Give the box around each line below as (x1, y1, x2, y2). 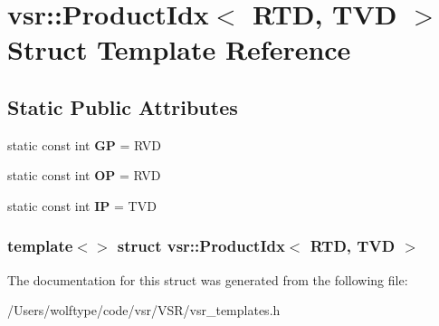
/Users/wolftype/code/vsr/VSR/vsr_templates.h (7, 301, 281, 320)
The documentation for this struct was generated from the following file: (7, 270, 408, 289)
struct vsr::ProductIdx (117, 235, 285, 257)
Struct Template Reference (7, 31, 351, 68)
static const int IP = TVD (7, 196, 157, 215)
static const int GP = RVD (7, 135, 162, 154)
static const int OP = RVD (7, 166, 161, 185)
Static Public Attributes (7, 92, 238, 120)
